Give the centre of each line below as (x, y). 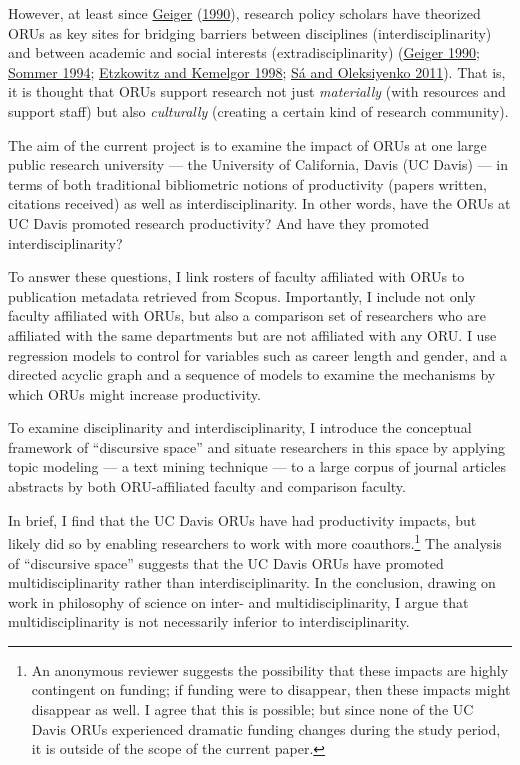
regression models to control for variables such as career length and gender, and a (257, 354)
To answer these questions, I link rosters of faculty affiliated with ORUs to (236, 276)
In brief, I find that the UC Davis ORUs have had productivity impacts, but (242, 519)
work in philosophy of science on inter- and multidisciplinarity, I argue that (238, 601)
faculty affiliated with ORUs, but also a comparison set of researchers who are (247, 315)
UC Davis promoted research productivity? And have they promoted (218, 222)
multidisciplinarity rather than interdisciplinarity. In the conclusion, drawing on (252, 582)
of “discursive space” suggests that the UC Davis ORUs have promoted (226, 562)
